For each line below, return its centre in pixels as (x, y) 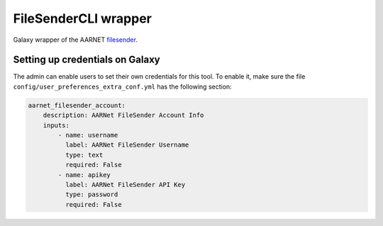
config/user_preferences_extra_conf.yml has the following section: (122, 86)
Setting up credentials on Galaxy (87, 60)
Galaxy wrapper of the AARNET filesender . (76, 40)
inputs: (56, 125)
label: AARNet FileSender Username (127, 145)
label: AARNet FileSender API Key (125, 185)
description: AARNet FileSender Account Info (123, 115)
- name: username (88, 135)
